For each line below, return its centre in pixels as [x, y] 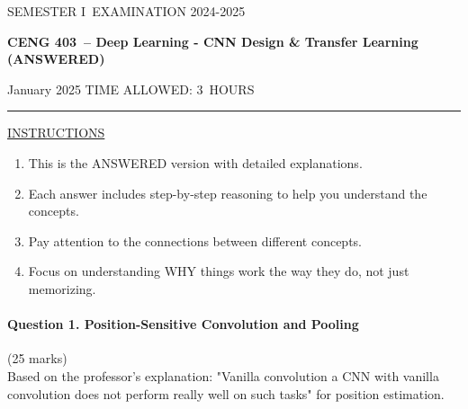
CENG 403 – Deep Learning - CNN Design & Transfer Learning [213, 41]
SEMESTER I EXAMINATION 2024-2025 [126, 11]
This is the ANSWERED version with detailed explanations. [195, 162]
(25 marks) [37, 358]
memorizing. [62, 288]
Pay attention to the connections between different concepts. [195, 240]
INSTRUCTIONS [56, 133]
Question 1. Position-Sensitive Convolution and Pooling [183, 324]
